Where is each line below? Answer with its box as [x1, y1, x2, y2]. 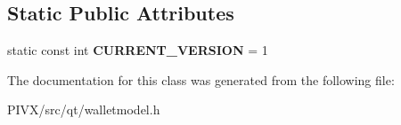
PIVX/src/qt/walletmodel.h [7, 100, 160, 119]
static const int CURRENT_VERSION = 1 [7, 41, 268, 59]
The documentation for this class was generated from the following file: [7, 70, 395, 89]
